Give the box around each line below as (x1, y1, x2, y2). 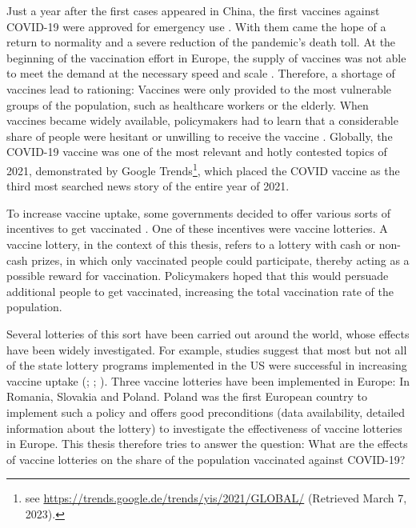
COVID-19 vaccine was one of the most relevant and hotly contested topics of (6, 143, 387, 160)
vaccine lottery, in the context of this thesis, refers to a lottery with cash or (6, 235, 375, 252)
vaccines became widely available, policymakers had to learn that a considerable (6, 112, 398, 129)
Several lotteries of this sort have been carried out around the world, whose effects (6, 325, 410, 342)
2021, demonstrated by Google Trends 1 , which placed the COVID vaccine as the (6, 159, 400, 178)
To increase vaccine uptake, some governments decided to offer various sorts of (6, 204, 391, 221)
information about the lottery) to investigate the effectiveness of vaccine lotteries (6, 419, 402, 436)
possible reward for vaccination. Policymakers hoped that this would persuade (6, 267, 389, 284)
